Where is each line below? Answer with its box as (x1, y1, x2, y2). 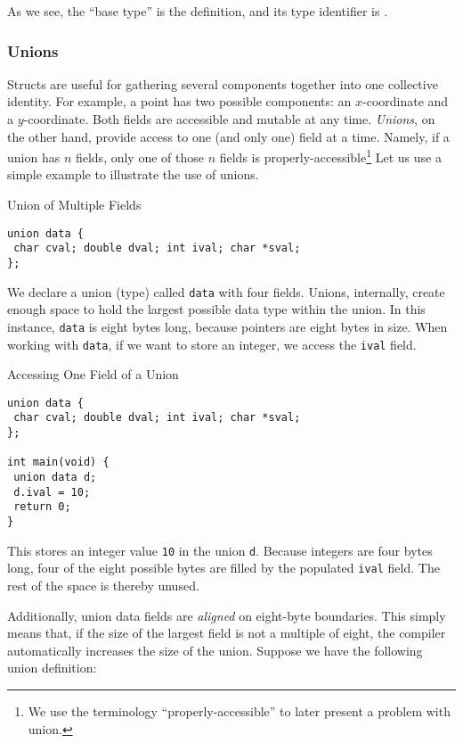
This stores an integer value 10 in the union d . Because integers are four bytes (7, 541, 433, 559)
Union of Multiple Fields (7, 195, 142, 214)
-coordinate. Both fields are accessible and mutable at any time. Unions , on (23, 110, 435, 128)
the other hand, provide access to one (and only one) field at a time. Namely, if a (7, 127, 450, 145)
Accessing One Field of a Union (7, 365, 179, 384)
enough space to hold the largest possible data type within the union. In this (7, 300, 426, 318)
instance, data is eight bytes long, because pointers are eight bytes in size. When (7, 317, 448, 335)
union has (7, 147, 61, 166)
